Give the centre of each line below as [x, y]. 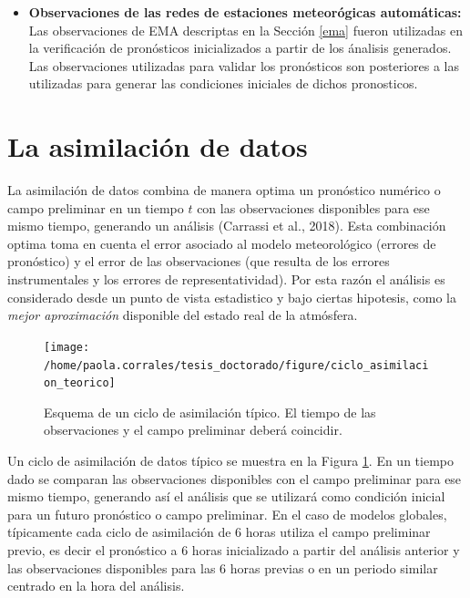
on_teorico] [80, 383]
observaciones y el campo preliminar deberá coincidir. [193, 430]
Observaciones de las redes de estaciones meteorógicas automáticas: [245, 12]
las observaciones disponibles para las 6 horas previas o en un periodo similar [223, 567]
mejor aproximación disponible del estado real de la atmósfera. [183, 315]
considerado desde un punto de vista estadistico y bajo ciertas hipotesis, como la [232, 297]
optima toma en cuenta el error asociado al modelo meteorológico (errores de [222, 243]
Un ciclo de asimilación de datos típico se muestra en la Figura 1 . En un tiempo [230, 460]
